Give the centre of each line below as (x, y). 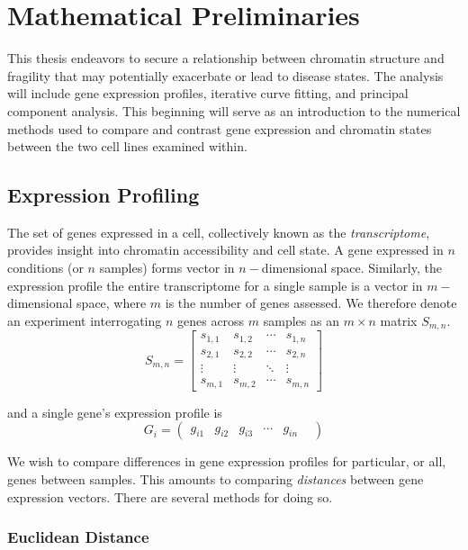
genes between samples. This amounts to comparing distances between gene (216, 479)
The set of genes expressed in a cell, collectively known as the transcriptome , (219, 232)
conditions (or (45, 268)
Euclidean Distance (78, 537)
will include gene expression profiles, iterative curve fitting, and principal (208, 93)
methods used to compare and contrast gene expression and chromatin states (220, 128)
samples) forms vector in (167, 268)
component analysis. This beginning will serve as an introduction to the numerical (234, 110)
